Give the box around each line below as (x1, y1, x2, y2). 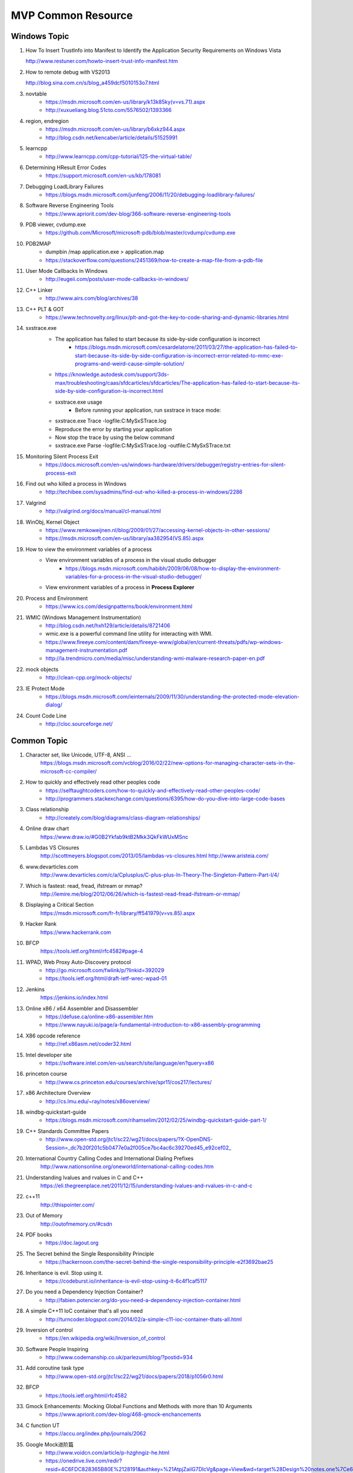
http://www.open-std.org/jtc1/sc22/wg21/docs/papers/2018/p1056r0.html (45, 1373, 224, 1380)
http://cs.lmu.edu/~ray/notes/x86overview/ (45, 1098, 150, 1105)
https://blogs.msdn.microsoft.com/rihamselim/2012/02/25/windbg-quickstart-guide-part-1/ (45, 1117, 267, 1124)
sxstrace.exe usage (55, 398, 102, 405)
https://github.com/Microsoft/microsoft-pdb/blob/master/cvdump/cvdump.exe (45, 229, 235, 236)
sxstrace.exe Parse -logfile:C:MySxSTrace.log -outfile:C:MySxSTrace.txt (55, 442, 231, 449)
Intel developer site (25, 1051, 72, 1058)
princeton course (25, 1070, 68, 1078)
